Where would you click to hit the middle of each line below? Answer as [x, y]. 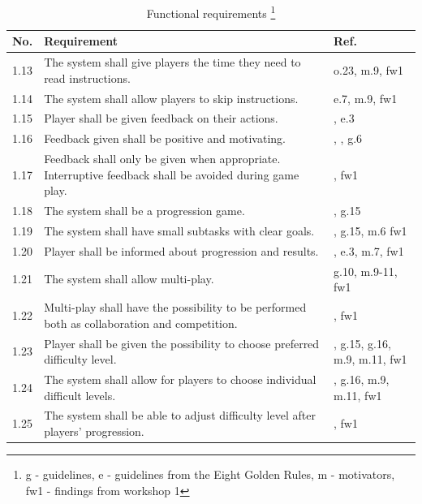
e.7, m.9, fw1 [366, 98]
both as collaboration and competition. [141, 323]
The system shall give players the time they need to [172, 62]
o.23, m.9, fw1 [368, 69]
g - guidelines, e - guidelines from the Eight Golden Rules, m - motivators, [210, 474]
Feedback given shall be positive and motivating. [165, 138]
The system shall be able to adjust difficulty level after [180, 415]
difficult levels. [80, 395]
